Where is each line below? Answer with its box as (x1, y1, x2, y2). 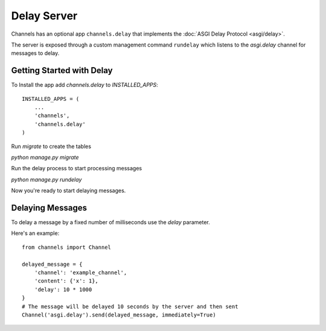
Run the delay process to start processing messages (11, 165, 142, 172)
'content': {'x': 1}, (34, 278, 99, 284)
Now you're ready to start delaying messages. (11, 187, 126, 194)
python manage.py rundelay (11, 176, 82, 183)
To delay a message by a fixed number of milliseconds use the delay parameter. (11, 219, 211, 226)
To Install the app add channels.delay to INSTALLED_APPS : (11, 82, 158, 89)
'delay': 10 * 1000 (34, 286, 92, 293)
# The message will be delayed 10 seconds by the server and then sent (22, 303, 238, 310)
